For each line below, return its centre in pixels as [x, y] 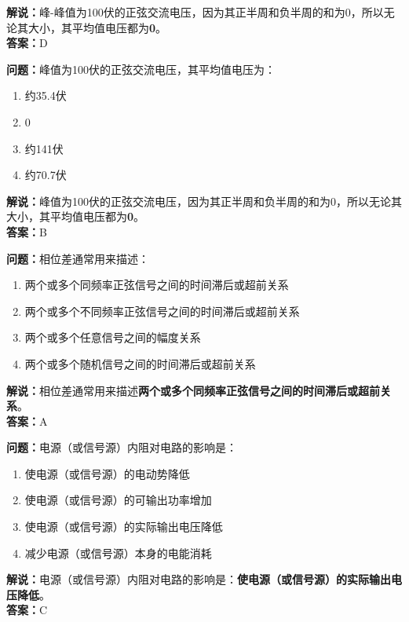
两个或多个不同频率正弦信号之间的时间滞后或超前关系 [162, 311]
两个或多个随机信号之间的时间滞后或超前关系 [140, 363]
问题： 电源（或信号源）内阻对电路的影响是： [122, 447]
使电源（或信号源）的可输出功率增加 [118, 500]
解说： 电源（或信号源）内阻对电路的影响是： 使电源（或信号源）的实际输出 [199, 579]
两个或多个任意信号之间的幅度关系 [113, 337]
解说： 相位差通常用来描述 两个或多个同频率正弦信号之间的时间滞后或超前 [193, 390]
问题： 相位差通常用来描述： [78, 258]
